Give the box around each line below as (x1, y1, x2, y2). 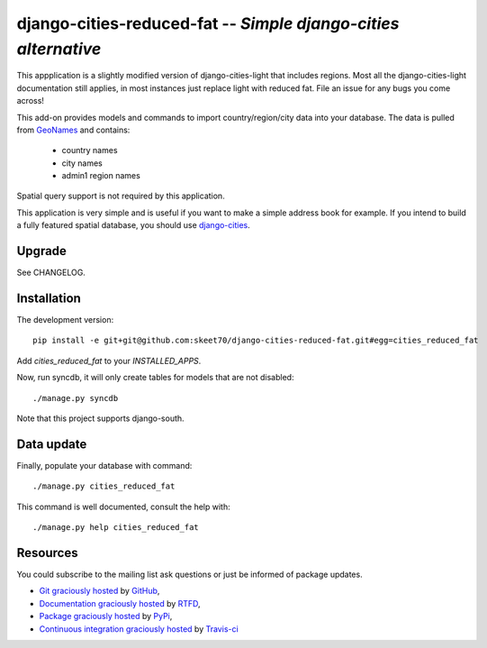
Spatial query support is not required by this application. (16, 190, 225, 202)
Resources (16, 545, 78, 561)
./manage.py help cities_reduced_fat (32, 523, 200, 533)
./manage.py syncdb (32, 393, 119, 403)
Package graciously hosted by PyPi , (39, 611, 173, 622)
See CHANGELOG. (16, 267, 86, 278)
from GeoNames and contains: (16, 124, 131, 135)
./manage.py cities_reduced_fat (32, 481, 176, 491)
